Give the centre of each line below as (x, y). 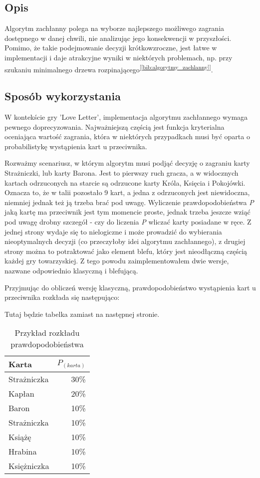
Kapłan (21, 394)
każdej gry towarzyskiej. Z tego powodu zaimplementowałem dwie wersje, (117, 261)
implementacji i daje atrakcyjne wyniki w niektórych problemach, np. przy (119, 57)
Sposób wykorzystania (63, 96)
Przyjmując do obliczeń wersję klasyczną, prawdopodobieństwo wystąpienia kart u (130, 287)
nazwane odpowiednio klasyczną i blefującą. (71, 270)
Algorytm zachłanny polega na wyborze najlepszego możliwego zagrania (115, 28)
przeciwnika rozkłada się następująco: (62, 297)
